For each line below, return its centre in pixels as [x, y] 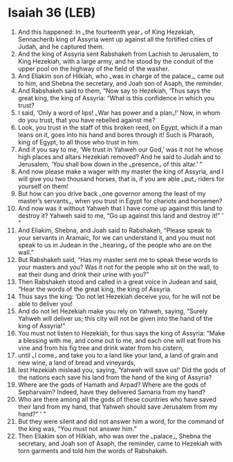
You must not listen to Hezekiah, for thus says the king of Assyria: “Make [121, 333]
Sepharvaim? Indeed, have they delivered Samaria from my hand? [112, 391]
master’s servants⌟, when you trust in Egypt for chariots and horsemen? [120, 201]
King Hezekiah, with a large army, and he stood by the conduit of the [115, 61]
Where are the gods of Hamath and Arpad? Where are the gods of [112, 385]
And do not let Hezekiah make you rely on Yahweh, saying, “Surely [113, 311]
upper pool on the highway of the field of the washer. [94, 68]
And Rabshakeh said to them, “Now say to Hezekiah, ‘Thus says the [114, 91]
